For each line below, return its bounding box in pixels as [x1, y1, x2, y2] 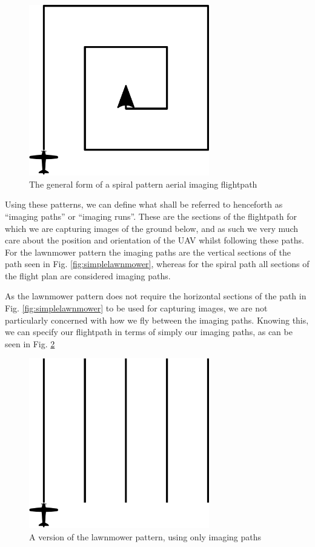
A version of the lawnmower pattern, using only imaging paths [29, 531, 262, 543]
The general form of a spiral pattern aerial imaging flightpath [29, 177, 257, 190]
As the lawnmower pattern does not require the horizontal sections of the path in [5, 290, 307, 302]
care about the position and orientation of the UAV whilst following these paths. [5, 234, 304, 246]
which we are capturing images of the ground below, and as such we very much [5, 222, 299, 234]
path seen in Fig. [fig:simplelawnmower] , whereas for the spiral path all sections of [5, 257, 310, 270]
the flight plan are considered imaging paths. [5, 269, 171, 282]
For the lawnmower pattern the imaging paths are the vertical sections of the [5, 245, 291, 258]
